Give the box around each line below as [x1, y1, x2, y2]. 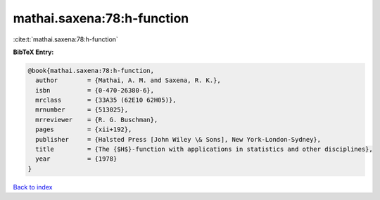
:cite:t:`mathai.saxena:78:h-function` [13, 35, 119, 44]
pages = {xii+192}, [35, 126, 132, 133]
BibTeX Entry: [13, 48, 54, 56]
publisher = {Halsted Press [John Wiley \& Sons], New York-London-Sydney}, [35, 135, 322, 143]
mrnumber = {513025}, [35, 106, 129, 114]
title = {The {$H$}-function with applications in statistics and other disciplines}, [35, 145, 373, 154]
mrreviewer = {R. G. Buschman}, [35, 116, 158, 124]
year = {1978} [35, 155, 118, 163]
